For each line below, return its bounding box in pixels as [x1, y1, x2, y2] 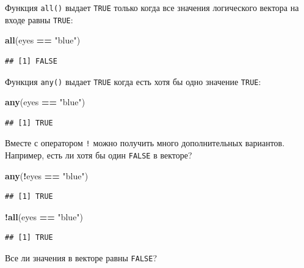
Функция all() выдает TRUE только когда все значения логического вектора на [5, 1, 299, 13]
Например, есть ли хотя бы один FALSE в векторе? [5, 149, 192, 161]
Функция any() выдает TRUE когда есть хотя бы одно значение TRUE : [5, 75, 261, 87]
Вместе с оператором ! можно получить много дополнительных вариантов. [5, 136, 285, 149]
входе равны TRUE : [5, 13, 73, 26]
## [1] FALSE [5, 56, 57, 65]
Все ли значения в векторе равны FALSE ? [5, 251, 157, 264]
